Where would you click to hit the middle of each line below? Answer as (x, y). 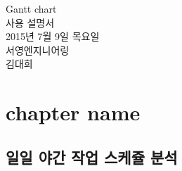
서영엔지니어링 (38, 50)
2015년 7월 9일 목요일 (53, 36)
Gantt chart (31, 8)
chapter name (73, 112)
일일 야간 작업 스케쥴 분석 (92, 157)
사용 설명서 (30, 22)
